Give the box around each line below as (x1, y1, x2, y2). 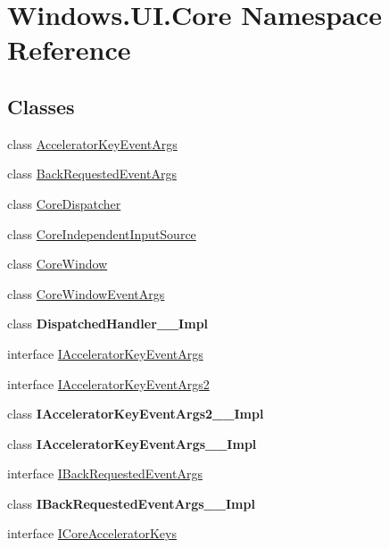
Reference (7, 31, 131, 68)
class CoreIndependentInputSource (7, 224, 196, 243)
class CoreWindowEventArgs (7, 284, 165, 303)
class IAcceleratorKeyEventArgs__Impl (7, 434, 257, 453)
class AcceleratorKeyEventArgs (7, 134, 178, 153)
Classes (7, 92, 75, 120)
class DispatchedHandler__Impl (7, 314, 209, 333)
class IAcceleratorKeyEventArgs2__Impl (7, 404, 264, 423)
